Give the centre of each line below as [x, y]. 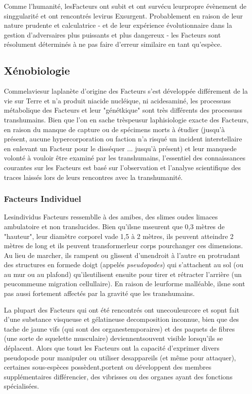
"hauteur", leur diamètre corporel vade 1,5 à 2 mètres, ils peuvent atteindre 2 [119, 236]
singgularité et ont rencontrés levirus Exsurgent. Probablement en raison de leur [124, 15]
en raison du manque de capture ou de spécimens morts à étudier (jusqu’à [114, 129]
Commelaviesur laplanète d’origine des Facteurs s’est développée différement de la [126, 91]
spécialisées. [22, 386]
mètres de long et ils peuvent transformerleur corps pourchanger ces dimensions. [124, 246]
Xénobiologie [37, 70]
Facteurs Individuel [43, 199]
